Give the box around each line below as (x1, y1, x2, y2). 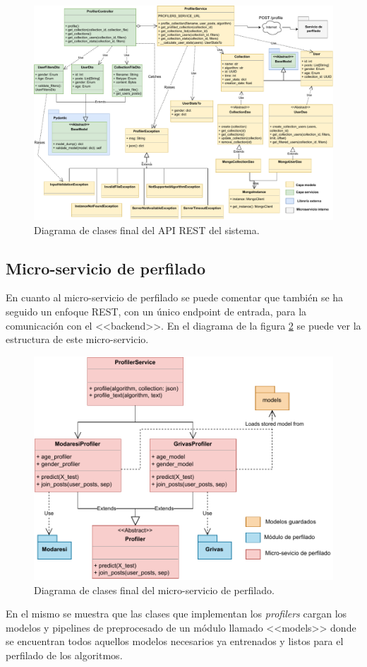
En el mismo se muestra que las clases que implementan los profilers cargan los (6, 606, 347, 621)
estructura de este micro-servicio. (6, 332, 149, 347)
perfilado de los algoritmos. (6, 648, 123, 663)
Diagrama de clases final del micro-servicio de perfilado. (34, 582, 275, 597)
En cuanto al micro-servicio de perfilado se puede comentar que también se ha (6, 290, 344, 305)
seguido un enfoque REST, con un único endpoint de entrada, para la (6, 304, 307, 319)
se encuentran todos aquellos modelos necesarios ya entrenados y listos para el (6, 634, 344, 649)
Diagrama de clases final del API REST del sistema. (34, 222, 260, 237)
